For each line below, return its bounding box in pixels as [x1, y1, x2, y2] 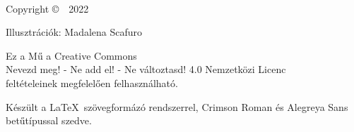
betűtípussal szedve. [6, 113, 92, 128]
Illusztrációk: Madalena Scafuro [6, 25, 143, 39]
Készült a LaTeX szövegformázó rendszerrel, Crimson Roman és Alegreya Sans [6, 99, 348, 114]
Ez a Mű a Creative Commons [6, 48, 137, 62]
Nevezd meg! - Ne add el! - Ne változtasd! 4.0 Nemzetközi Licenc [6, 62, 286, 77]
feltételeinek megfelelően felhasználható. [6, 75, 178, 90]
